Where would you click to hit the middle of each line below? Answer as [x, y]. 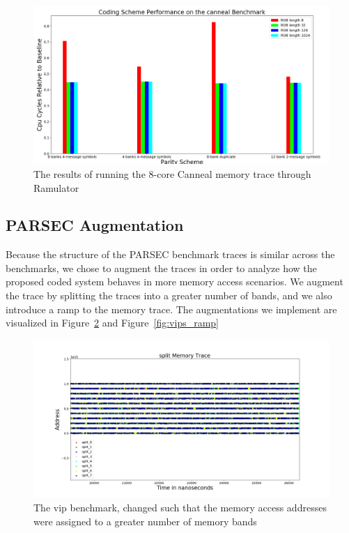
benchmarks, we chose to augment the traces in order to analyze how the [161, 268]
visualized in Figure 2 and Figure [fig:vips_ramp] [113, 323]
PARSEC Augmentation [95, 225]
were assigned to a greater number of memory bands [145, 521]
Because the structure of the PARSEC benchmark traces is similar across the [170, 254]
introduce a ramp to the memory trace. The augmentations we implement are [171, 309]
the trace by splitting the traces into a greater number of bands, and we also [169, 295]
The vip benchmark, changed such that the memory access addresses [180, 507]
